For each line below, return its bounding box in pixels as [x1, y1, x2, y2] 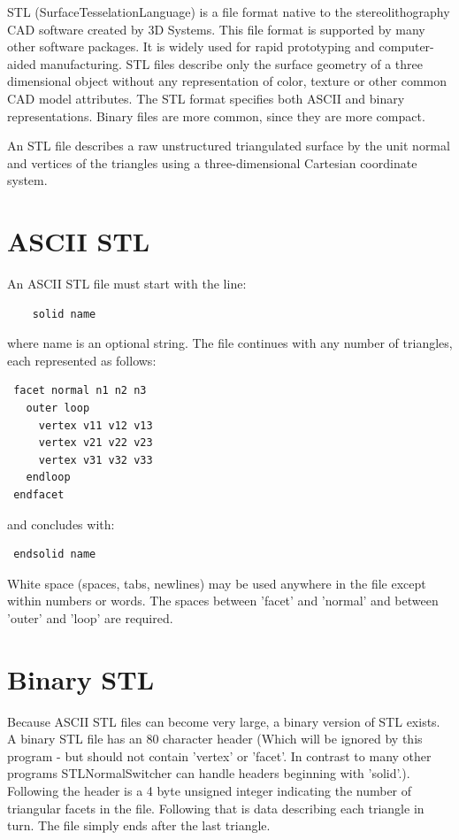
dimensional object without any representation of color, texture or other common [7, 72, 448, 90]
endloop [26, 471, 71, 484]
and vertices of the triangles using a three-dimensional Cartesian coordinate [7, 153, 417, 172]
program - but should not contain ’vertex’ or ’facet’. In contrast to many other [7, 746, 432, 765]
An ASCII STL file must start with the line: [7, 274, 247, 293]
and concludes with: [7, 514, 115, 533]
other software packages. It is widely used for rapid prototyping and [7, 37, 375, 56]
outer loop [26, 402, 90, 415]
